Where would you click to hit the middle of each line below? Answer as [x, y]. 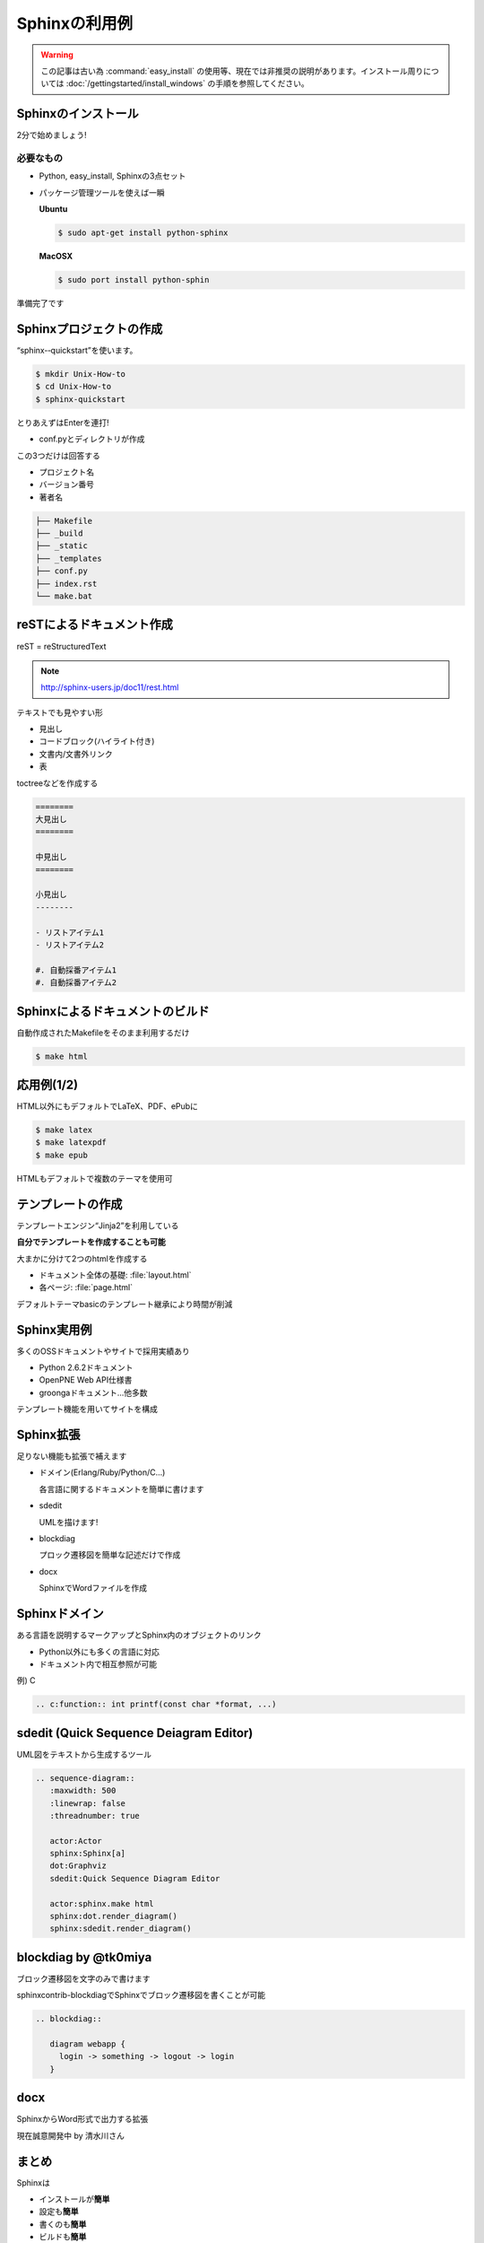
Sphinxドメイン [60, 1614]
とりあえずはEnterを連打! [63, 423]
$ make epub [62, 1155]
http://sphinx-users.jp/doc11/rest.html [110, 687]
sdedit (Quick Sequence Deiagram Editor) [135, 1733]
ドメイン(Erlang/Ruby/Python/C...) [102, 1472]
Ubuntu [53, 209]
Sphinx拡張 [48, 1434]
